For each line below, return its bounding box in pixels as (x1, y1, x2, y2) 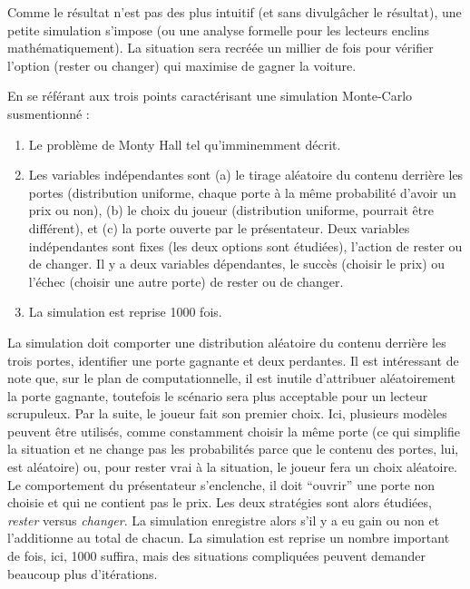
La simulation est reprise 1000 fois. (28, 302, 222, 321)
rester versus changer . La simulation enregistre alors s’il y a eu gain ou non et (7, 510, 440, 529)
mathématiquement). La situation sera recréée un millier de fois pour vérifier (7, 38, 434, 57)
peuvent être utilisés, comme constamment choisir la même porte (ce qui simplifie (7, 421, 460, 440)
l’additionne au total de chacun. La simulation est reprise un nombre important (7, 528, 450, 547)
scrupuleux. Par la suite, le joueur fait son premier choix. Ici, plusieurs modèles (7, 404, 447, 423)
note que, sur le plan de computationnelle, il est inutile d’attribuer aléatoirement (7, 368, 455, 388)
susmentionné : (7, 103, 90, 123)
